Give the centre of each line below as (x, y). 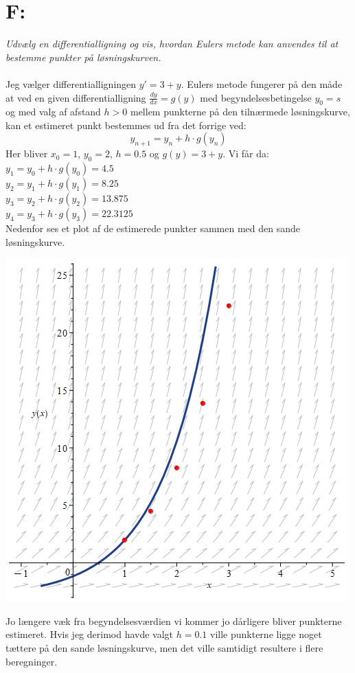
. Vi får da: (246, 153)
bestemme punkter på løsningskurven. (83, 57)
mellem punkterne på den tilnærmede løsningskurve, (240, 112)
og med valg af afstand (53, 112)
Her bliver (27, 153)
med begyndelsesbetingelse (256, 97)
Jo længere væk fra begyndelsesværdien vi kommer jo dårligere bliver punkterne (174, 620)
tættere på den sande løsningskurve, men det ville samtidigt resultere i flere (164, 648)
